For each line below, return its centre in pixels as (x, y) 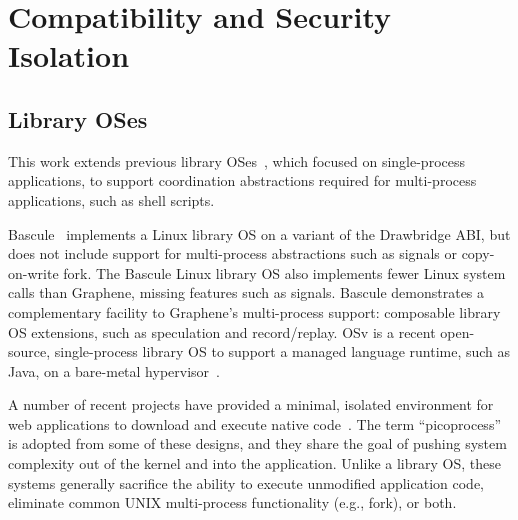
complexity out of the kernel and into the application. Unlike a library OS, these (254, 463)
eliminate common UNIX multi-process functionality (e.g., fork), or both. (232, 502)
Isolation (69, 55)
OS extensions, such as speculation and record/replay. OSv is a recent (222, 331)
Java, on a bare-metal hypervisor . (114, 370)
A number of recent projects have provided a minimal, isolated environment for (251, 404)
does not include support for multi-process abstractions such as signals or (232, 253)
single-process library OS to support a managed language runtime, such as (282, 351)
